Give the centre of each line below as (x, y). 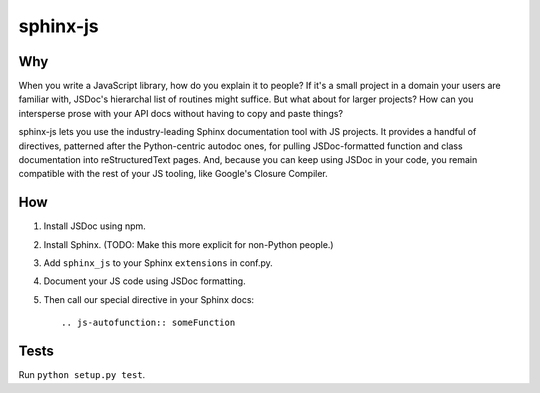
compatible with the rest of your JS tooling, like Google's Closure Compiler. (173, 174)
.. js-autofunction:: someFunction (148, 323)
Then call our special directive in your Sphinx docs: (149, 299)
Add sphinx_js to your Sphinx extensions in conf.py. (158, 263)
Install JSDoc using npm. (95, 226)
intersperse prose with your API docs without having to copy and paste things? (181, 113)
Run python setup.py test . (82, 375)
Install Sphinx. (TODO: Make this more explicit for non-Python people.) (188, 244)
